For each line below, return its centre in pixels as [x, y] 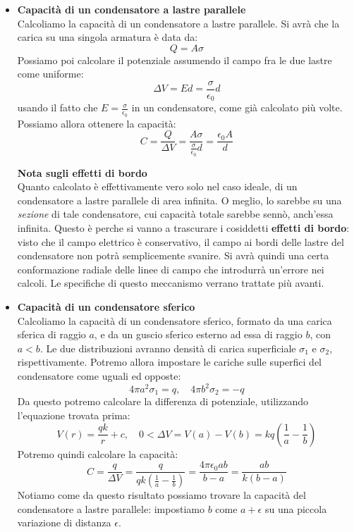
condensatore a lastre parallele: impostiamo [111, 508]
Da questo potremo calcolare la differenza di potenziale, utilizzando [163, 401]
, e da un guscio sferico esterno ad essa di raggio [198, 334]
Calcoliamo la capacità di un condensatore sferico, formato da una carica [175, 320]
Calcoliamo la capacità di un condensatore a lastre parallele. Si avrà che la [178, 23]
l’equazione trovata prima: [74, 415]
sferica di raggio [51, 334]
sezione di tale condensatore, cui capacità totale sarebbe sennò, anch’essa [175, 214]
